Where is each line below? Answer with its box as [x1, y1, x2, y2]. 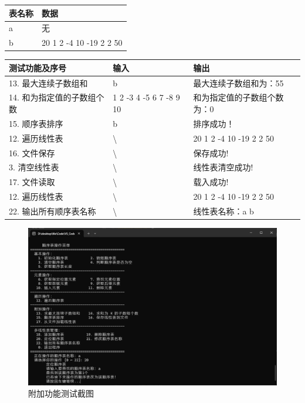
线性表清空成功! [193, 161, 253, 173]
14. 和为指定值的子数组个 [9, 91, 104, 103]
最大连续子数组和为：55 [193, 76, 284, 89]
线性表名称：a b [193, 204, 254, 217]
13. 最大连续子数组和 [9, 76, 88, 89]
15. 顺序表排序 [9, 117, 63, 129]
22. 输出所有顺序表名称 [9, 204, 96, 217]
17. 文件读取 [9, 176, 55, 188]
